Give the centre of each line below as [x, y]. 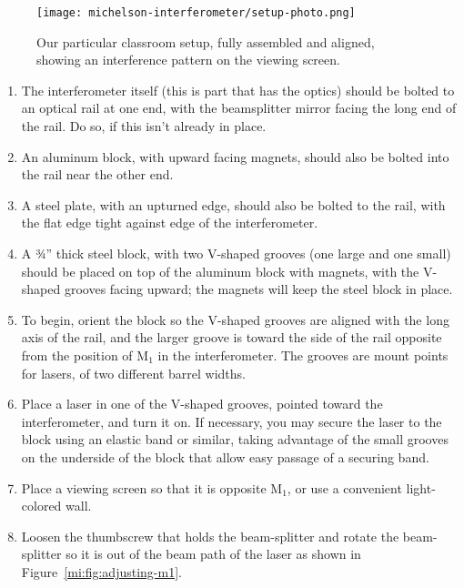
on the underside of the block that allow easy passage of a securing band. [225, 456]
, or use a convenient [344, 487]
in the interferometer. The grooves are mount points [303, 355]
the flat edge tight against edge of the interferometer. [170, 223]
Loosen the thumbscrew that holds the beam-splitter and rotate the [210, 536]
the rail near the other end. [97, 174]
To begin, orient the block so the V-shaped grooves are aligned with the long [235, 319]
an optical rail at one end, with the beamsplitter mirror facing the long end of [239, 108]
